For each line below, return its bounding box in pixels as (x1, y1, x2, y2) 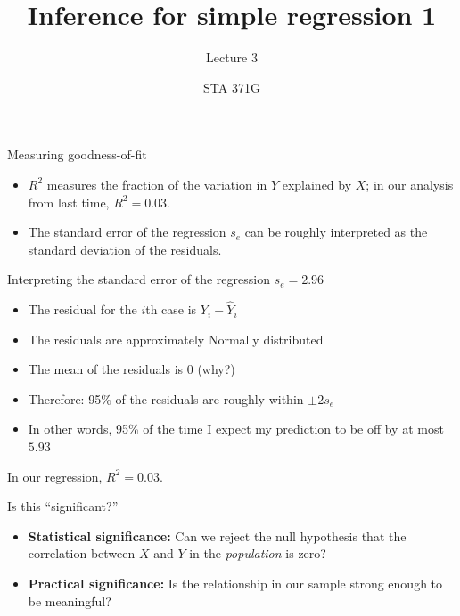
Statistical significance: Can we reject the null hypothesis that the (28, 526, 407, 545)
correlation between (28, 544, 136, 563)
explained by (282, 174, 352, 193)
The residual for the (28, 300, 137, 319)
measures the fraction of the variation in (46, 174, 267, 193)
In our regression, (7, 466, 103, 485)
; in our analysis (366, 174, 454, 193)
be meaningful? (28, 591, 111, 610)
